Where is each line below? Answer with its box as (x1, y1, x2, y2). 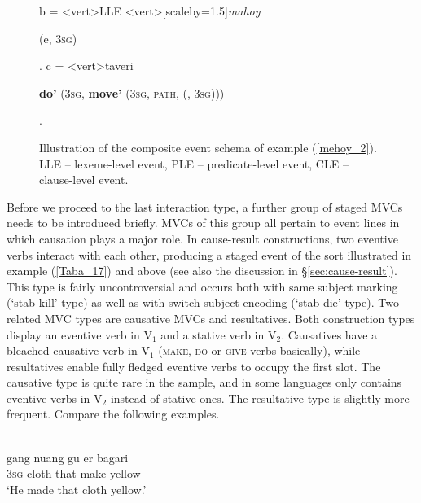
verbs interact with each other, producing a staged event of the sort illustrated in (7, 246, 412, 263)
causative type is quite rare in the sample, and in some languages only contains (7, 374, 402, 391)
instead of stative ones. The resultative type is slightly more (110, 389, 410, 406)
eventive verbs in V (7, 389, 103, 406)
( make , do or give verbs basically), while (158, 342, 361, 359)
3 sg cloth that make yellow (7, 465, 141, 482)
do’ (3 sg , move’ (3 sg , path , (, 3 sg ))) (39, 84, 225, 101)
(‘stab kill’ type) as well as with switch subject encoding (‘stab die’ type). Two (7, 294, 399, 311)
